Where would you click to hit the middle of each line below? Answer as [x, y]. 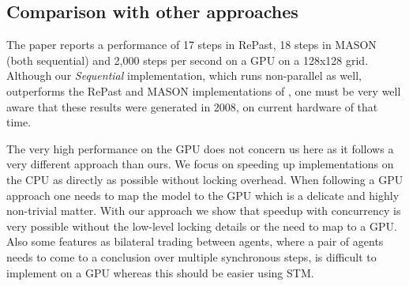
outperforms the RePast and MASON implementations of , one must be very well [204, 90]
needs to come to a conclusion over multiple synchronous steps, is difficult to [191, 256]
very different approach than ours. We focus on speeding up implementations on [200, 164]
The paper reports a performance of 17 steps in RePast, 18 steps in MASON [191, 45]
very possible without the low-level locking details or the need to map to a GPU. [202, 226]
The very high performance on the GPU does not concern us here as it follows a [200, 148]
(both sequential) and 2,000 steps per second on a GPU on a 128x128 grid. [188, 60]
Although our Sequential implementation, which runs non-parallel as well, [184, 75]
